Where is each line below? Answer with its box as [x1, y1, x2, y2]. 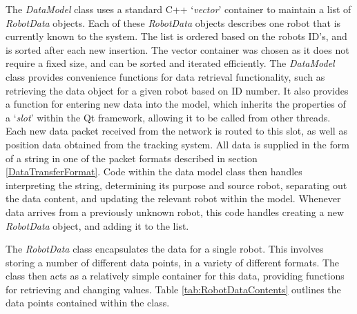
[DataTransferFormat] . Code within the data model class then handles [6, 164, 302, 179]
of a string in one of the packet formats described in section [6, 150, 258, 165]
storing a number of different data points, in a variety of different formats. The [6, 255, 340, 269]
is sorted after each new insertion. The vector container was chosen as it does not [6, 42, 349, 57]
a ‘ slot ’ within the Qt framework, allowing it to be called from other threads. [6, 110, 331, 124]
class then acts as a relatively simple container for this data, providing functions [6, 268, 345, 283]
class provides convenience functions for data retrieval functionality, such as [6, 69, 325, 84]
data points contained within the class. [6, 295, 170, 310]
